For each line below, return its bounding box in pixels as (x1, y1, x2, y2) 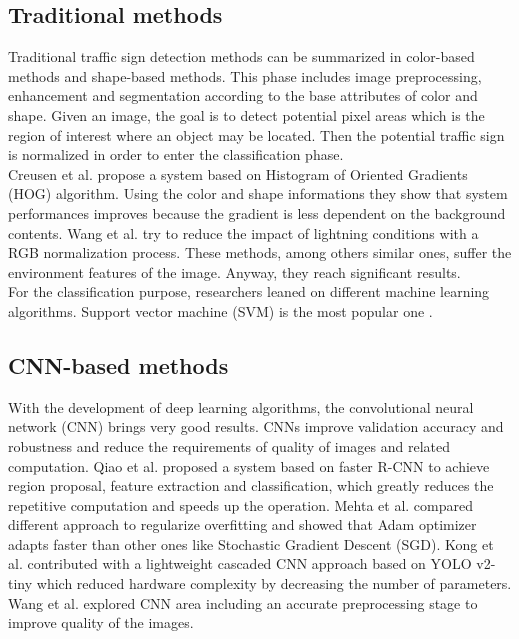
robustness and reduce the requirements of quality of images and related (8, 435, 450, 456)
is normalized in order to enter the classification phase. (8, 144, 344, 165)
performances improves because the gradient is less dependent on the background (8, 202, 506, 223)
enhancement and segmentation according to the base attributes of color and (8, 85, 478, 106)
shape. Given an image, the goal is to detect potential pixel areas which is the (8, 104, 485, 125)
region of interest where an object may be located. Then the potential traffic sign (8, 124, 505, 145)
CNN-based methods (8, 349, 229, 380)
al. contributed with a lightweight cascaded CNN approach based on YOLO (8, 553, 472, 574)
